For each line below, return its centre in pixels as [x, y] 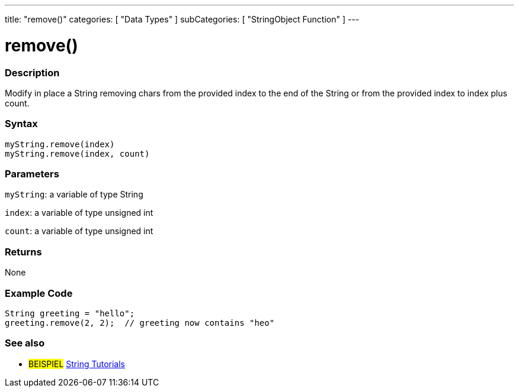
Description [32, 72]
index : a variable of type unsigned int [79, 213]
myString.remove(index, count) [77, 153]
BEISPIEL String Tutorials [77, 364]
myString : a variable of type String [74, 195]
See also [25, 343]
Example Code [39, 293]
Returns [23, 252]
